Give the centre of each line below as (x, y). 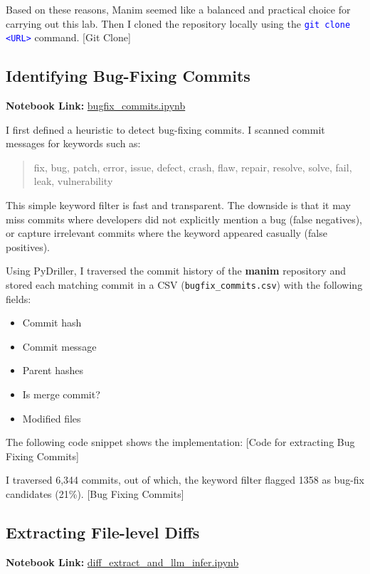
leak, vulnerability (73, 181)
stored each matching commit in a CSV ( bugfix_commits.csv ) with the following (184, 285)
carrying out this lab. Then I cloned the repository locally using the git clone (178, 23)
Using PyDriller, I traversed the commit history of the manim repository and (176, 271)
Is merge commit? (61, 394)
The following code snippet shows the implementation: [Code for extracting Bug (180, 442)
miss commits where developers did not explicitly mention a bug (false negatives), (184, 219)
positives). (28, 246)
